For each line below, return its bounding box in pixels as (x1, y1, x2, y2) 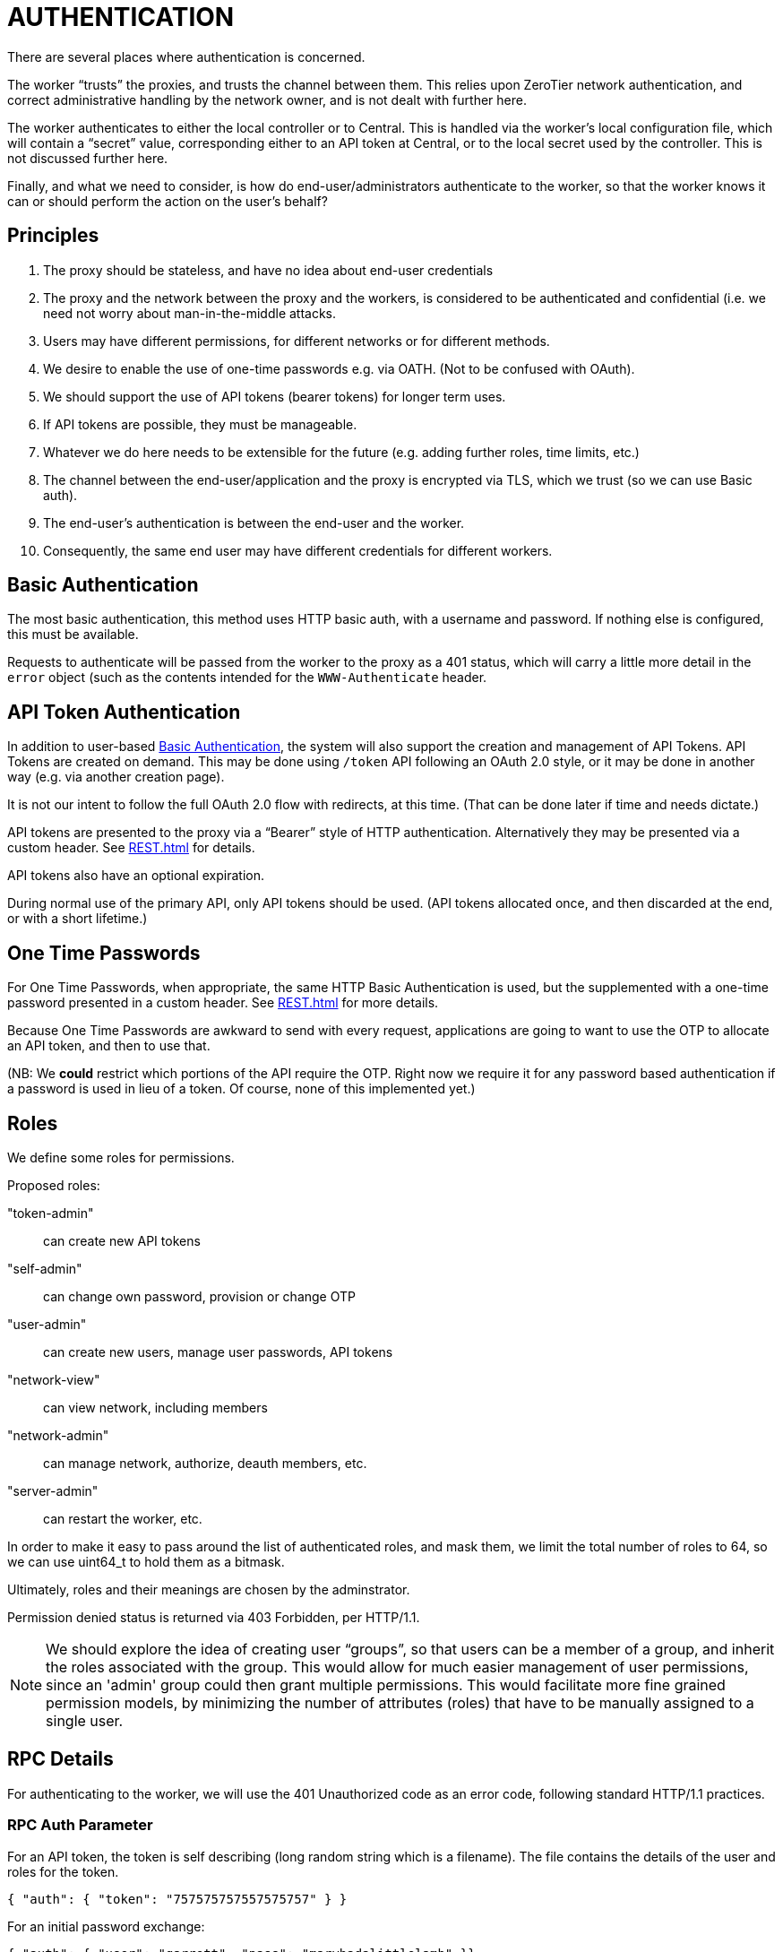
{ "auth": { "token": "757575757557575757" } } (7, 1891, 348, 1906)
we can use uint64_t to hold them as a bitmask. (7, 1553, 285, 1569)
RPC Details (7, 1748, 114, 1771)
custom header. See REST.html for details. (7, 840, 255, 856)
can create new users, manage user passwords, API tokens (43, 1343, 393, 1360)
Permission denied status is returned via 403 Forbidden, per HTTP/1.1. (7, 1609, 420, 1625)
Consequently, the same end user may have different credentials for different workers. (43, 542, 553, 558)
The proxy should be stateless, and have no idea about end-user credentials (43, 262, 494, 278)
